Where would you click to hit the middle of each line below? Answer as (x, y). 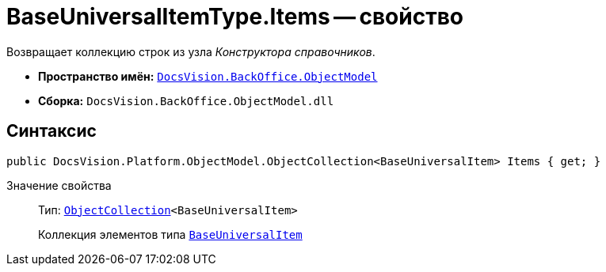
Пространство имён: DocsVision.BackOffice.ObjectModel (208, 76)
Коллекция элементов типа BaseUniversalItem (170, 234)
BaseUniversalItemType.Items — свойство (235, 17)
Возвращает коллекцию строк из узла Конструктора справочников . (191, 51)
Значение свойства (59, 185)
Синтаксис (51, 131)
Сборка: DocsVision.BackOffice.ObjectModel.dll (186, 100)
